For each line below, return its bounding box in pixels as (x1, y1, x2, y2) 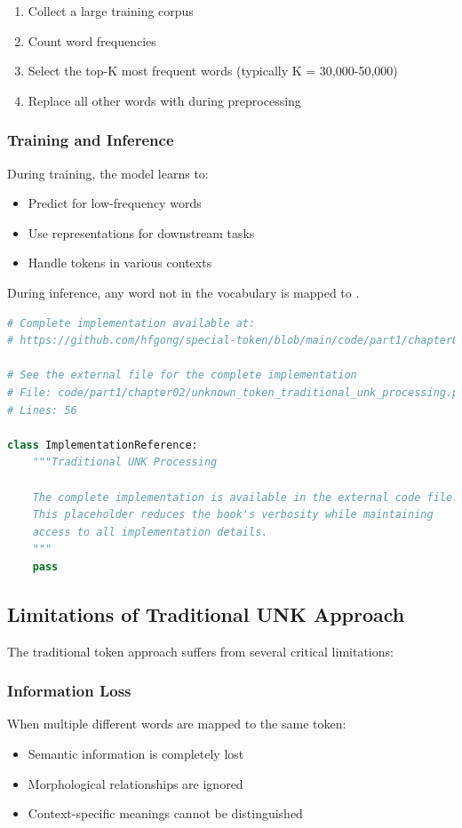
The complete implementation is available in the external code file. (32, 490, 459, 504)
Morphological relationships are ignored (28, 774, 243, 792)
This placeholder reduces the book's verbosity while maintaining (32, 508, 434, 521)
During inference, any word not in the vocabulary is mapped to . (7, 283, 360, 301)
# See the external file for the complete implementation (7, 369, 357, 382)
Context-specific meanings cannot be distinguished (28, 804, 303, 823)
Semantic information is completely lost (28, 744, 244, 763)
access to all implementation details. (32, 525, 268, 538)
